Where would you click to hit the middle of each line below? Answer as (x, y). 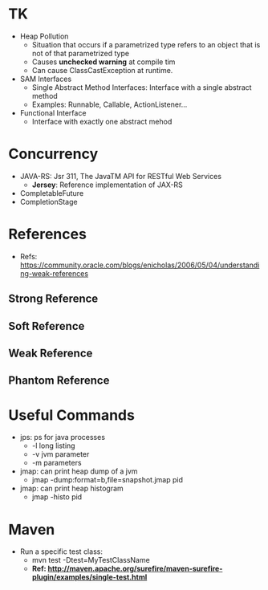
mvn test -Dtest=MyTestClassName (91, 560)
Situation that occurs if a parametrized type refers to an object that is (146, 44)
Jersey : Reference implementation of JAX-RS (107, 185)
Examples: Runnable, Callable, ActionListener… (110, 104)
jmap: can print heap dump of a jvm (79, 471)
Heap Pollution (44, 36)
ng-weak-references (54, 273)
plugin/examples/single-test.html (89, 577)
